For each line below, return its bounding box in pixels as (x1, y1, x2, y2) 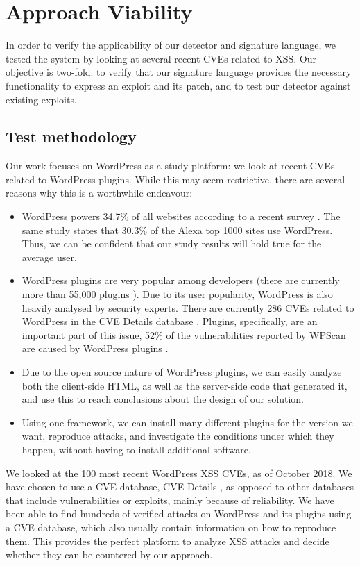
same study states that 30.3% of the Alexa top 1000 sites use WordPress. (22, 222, 333, 237)
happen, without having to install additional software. (22, 442, 251, 456)
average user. (22, 249, 77, 264)
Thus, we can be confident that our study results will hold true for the (22, 236, 322, 251)
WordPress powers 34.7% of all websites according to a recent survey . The (22, 209, 341, 224)
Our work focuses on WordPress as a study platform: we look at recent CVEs (6, 158, 335, 173)
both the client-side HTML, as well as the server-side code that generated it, (22, 378, 348, 392)
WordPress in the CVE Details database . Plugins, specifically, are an (22, 314, 318, 328)
